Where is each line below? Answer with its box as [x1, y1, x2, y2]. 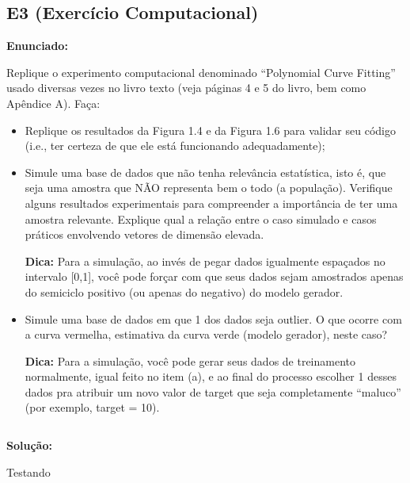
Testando [6, 463, 51, 480]
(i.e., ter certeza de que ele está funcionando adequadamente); [25, 137, 325, 154]
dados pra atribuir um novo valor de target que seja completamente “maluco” [25, 383, 401, 400]
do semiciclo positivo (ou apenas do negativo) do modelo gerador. [25, 283, 344, 300]
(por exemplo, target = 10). [25, 399, 160, 416]
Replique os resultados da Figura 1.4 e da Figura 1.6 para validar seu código [25, 121, 396, 138]
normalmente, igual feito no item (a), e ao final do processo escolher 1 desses [25, 368, 397, 385]
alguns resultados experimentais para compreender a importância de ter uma [25, 194, 398, 211]
